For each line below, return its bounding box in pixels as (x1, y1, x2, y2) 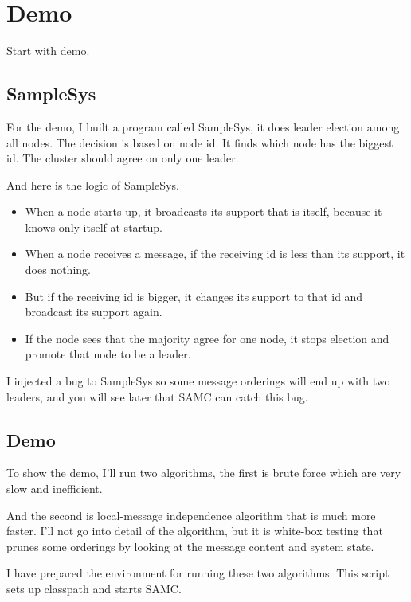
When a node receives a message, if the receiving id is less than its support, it (25, 245, 405, 262)
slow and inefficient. (6, 480, 103, 497)
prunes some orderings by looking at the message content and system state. (6, 537, 374, 554)
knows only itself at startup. (25, 218, 162, 235)
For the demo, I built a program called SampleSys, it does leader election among (6, 118, 400, 135)
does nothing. (25, 261, 91, 278)
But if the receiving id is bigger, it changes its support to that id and (25, 287, 363, 304)
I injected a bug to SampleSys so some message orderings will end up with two (6, 373, 390, 389)
